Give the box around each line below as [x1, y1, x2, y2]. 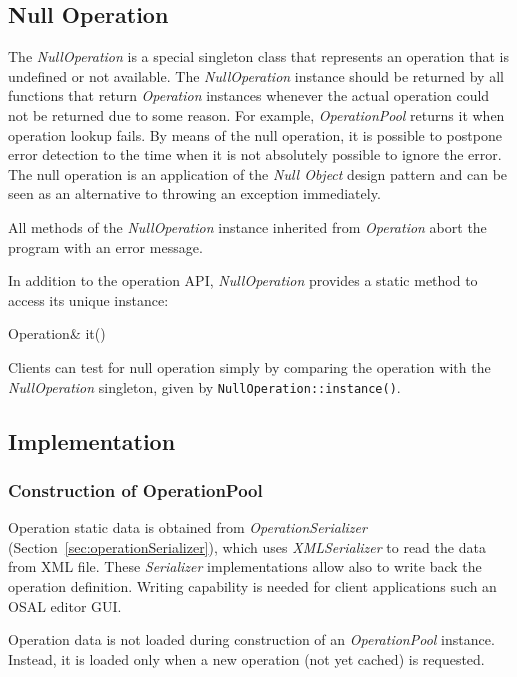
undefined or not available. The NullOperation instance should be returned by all [8, 65, 504, 86]
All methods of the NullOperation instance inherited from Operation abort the [8, 216, 487, 237]
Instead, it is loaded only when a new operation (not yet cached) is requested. [8, 648, 485, 669]
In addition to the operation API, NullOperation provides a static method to [8, 270, 478, 291]
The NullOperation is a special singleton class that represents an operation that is [8, 46, 509, 67]
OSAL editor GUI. [8, 595, 122, 616]
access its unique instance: [8, 289, 169, 310]
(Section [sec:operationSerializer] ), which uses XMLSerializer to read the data [8, 536, 486, 557]
